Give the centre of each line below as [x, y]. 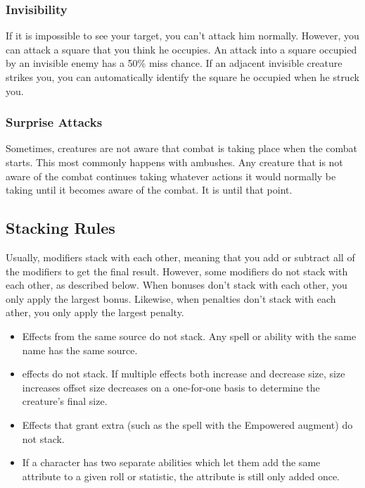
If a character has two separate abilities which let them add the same [171, 462]
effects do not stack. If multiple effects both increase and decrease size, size [184, 374]
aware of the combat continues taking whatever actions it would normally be [171, 176]
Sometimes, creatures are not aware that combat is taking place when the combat [182, 148]
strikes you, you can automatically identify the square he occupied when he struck [182, 77]
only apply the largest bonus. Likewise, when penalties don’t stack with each [171, 298]
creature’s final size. [65, 401]
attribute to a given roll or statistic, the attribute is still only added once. [181, 476]
